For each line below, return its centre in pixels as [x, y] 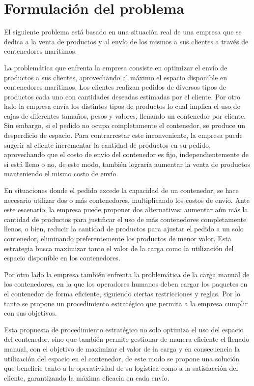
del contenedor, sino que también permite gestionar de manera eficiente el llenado [127, 339]
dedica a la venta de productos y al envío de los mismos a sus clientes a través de [126, 41]
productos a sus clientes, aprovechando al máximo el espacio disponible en [115, 77]
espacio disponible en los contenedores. [62, 258]
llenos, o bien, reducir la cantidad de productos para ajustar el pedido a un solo [124, 229]
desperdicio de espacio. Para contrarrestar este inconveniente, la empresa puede [123, 135]
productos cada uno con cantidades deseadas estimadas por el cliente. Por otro [122, 96]
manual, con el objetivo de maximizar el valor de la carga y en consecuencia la [122, 348]
